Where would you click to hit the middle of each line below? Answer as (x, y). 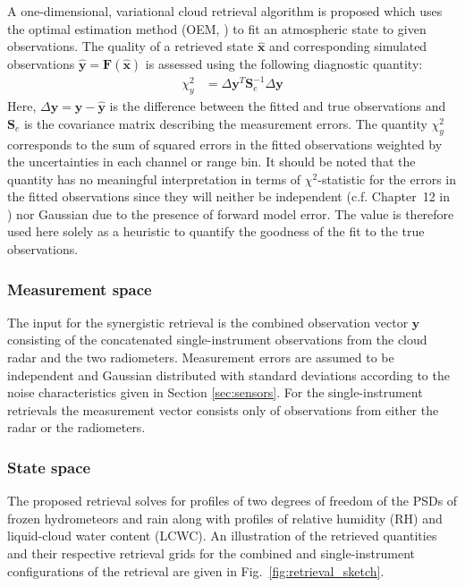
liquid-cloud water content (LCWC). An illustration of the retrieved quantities (222, 536)
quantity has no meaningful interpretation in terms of (154, 179)
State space (49, 467)
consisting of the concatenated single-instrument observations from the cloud (217, 340)
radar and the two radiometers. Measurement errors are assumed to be (201, 357)
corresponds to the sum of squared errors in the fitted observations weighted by (225, 144)
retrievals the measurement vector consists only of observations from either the (223, 409)
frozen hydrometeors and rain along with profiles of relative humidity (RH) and (225, 518)
